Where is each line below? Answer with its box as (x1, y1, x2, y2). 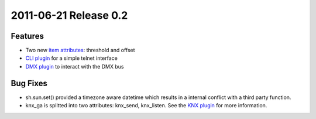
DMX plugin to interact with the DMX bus (25, 63, 124, 70)
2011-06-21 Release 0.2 (11, 9, 128, 22)
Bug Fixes (11, 78, 48, 88)
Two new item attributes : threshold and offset (25, 47, 135, 54)
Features (11, 31, 44, 41)
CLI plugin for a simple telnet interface (25, 55, 118, 62)
